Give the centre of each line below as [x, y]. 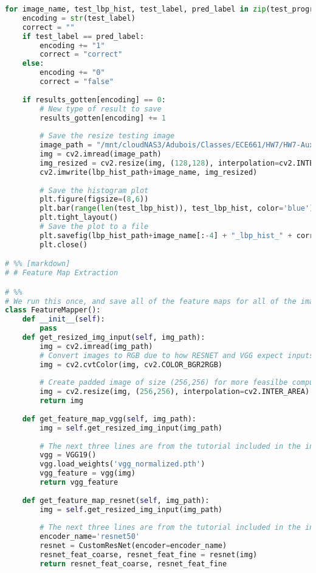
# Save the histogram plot [94, 190]
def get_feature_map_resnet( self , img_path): [116, 500]
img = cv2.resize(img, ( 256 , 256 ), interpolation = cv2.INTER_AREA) [175, 392]
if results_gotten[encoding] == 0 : [94, 100]
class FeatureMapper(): [53, 310]
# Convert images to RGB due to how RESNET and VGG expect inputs [177, 355]
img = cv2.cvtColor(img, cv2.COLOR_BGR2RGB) [131, 364]
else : [33, 64]
